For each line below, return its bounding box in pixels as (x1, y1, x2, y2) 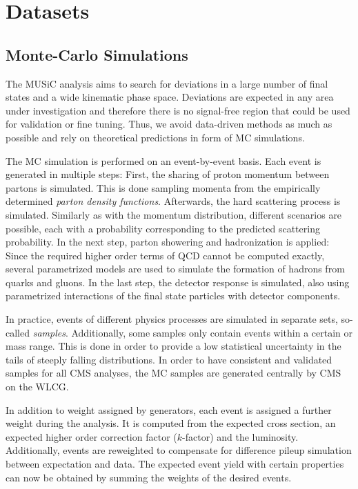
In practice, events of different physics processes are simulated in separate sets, (6, 312, 338, 326)
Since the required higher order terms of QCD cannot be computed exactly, (6, 248, 325, 262)
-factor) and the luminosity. (182, 429, 299, 443)
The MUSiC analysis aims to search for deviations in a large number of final (6, 76, 328, 90)
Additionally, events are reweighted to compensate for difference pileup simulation (6, 443, 352, 457)
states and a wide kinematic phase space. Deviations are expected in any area (6, 90, 334, 104)
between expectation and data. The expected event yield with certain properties (6, 457, 344, 471)
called (6, 325, 30, 339)
